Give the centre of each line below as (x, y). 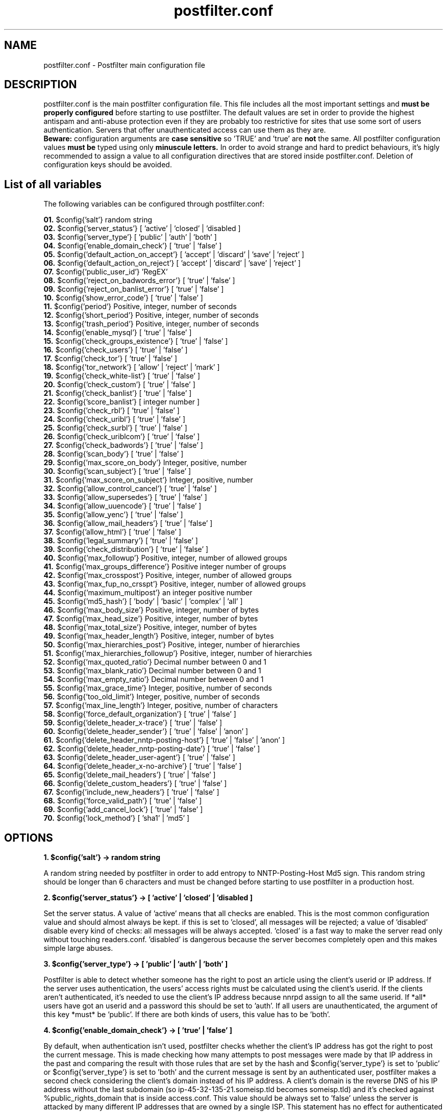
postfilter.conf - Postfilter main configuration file (124, 65)
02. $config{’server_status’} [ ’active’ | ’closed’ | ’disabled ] (142, 229)
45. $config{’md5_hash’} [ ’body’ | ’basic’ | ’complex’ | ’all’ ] (143, 601)
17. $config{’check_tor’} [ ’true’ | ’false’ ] (110, 359)
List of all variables (53, 184)
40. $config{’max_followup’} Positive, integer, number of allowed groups (165, 558)
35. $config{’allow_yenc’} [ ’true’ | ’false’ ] (113, 515)
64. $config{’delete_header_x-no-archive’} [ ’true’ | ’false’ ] (143, 766)
